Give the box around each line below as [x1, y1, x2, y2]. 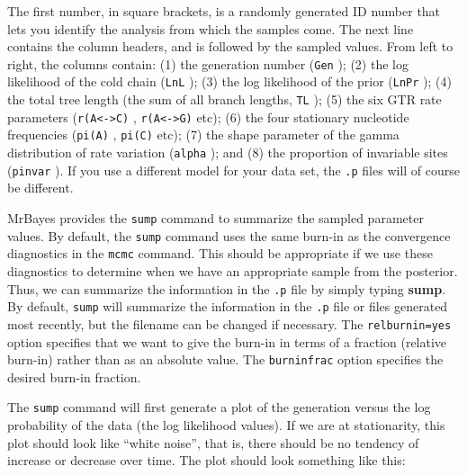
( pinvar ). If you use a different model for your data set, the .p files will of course [7, 160, 460, 179]
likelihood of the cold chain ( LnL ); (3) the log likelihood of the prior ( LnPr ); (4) [7, 72, 452, 91]
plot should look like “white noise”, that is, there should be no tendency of [7, 433, 419, 452]
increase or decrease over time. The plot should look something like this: [7, 451, 406, 470]
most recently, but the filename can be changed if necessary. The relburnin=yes [7, 314, 452, 333]
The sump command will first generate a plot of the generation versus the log [7, 398, 431, 417]
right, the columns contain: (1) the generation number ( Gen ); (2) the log [7, 54, 409, 73]
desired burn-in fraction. [7, 367, 141, 386]
